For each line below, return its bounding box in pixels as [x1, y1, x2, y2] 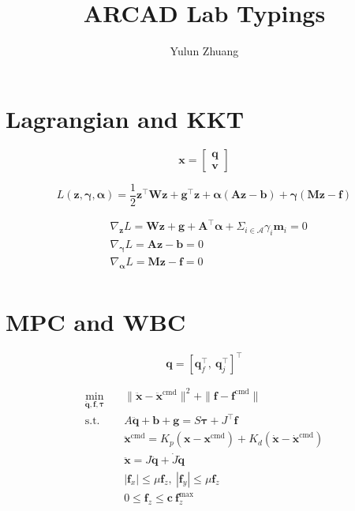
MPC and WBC [6, 305, 186, 337]
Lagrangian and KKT [6, 102, 245, 134]
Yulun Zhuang [170, 43, 239, 59]
